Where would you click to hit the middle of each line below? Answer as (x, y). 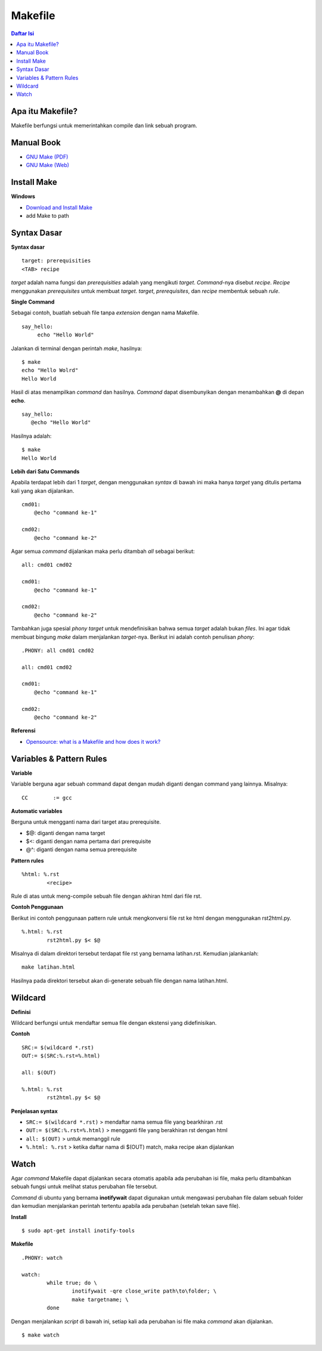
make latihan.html (49, 967)
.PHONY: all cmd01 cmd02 (58, 650)
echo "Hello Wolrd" (50, 370)
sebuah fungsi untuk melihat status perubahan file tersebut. (84, 1186)
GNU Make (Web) (48, 165)
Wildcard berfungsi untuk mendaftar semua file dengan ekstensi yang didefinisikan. (114, 1023)
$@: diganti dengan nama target (66, 833)
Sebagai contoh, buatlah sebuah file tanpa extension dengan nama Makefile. (105, 313)
